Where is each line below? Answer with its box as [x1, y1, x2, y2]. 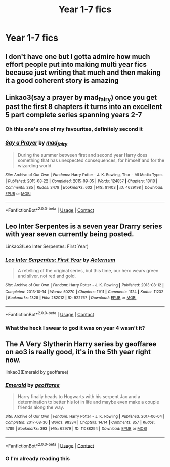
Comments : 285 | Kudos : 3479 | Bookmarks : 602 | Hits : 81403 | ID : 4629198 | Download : [5, 185, 163, 190]
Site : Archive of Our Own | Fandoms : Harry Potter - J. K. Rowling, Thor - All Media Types [5, 172, 163, 177]
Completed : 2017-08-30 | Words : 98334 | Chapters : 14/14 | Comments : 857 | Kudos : [5, 420, 155, 425]
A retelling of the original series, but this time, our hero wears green [17, 268, 159, 274]
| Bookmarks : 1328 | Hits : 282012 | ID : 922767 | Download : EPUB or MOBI [5, 295, 137, 300]
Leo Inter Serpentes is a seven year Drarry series [5, 222, 162, 231]
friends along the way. [17, 404, 64, 410]
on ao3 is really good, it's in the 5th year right [5, 347, 151, 356]
